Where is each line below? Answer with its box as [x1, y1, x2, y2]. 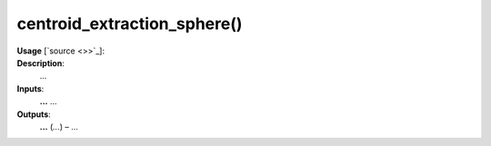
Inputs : [16, 83, 45, 94]
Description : [16, 57, 65, 68]
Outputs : [16, 109, 52, 120]
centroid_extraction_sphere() [16, 14, 243, 34]
